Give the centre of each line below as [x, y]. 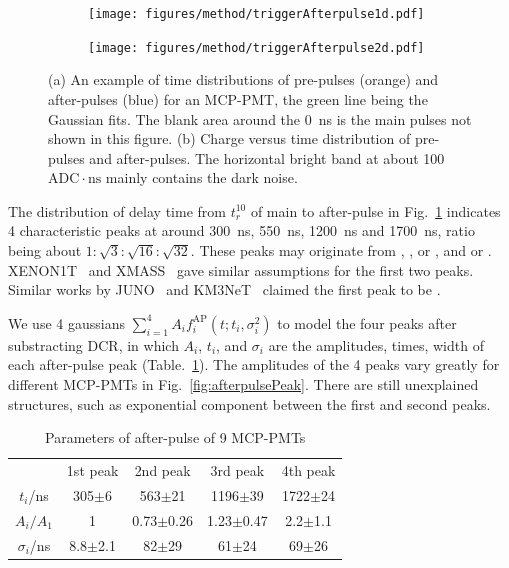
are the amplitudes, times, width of [376, 344]
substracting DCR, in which [93, 344]
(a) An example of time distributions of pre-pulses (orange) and [243, 79]
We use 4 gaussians [66, 322]
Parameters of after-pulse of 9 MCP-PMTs [175, 437]
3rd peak [237, 470]
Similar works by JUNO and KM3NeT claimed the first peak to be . [224, 289]
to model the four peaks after [367, 322]
